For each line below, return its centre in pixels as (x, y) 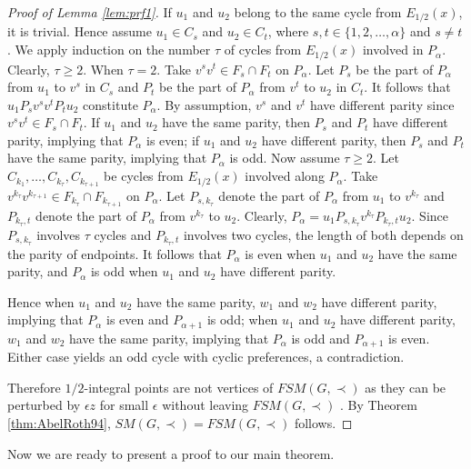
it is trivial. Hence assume (80, 31)
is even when (281, 253)
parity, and (38, 271)
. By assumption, (204, 104)
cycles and (123, 234)
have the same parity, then (236, 122)
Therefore (34, 387)
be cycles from (144, 176)
